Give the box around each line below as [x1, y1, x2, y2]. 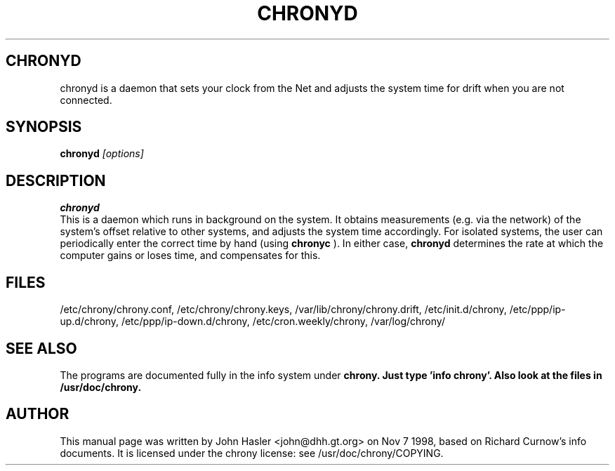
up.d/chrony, [60, 315, 119, 328]
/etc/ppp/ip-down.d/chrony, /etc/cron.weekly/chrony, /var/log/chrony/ [121, 315, 445, 328]
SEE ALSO [6, 339, 77, 357]
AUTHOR [6, 405, 70, 423]
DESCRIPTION [6, 171, 106, 190]
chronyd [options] [60, 147, 144, 160]
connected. [60, 93, 112, 106]
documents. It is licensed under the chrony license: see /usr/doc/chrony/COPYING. [60, 446, 444, 459]
